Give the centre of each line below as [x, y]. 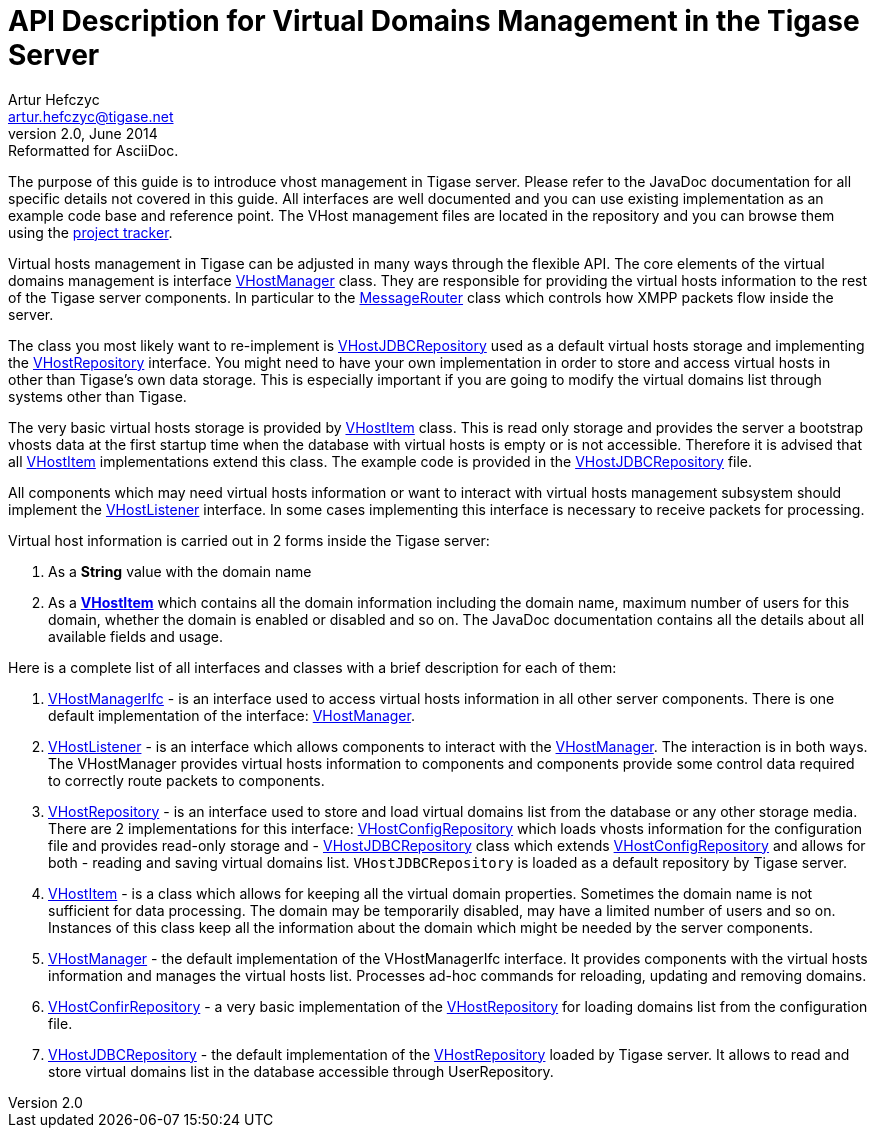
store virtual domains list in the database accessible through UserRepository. [301, 1071]
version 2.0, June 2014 [83, 133]
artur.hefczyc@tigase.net [91, 116]
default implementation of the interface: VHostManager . [231, 715]
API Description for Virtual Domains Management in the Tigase [434, 21]
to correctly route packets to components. [186, 780]
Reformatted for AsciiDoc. [93, 150]
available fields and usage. [135, 636]
